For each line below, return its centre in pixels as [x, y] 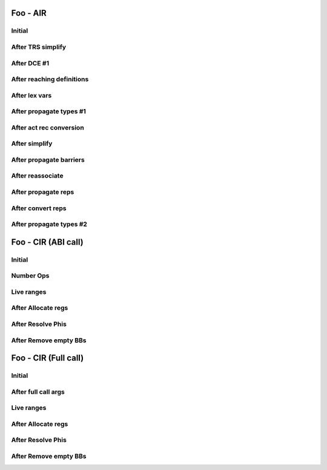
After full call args [38, 392]
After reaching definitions [50, 79]
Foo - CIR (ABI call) [48, 242]
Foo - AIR [29, 13]
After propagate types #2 [49, 224]
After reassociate [37, 176]
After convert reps [39, 208]
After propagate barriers [48, 159]
